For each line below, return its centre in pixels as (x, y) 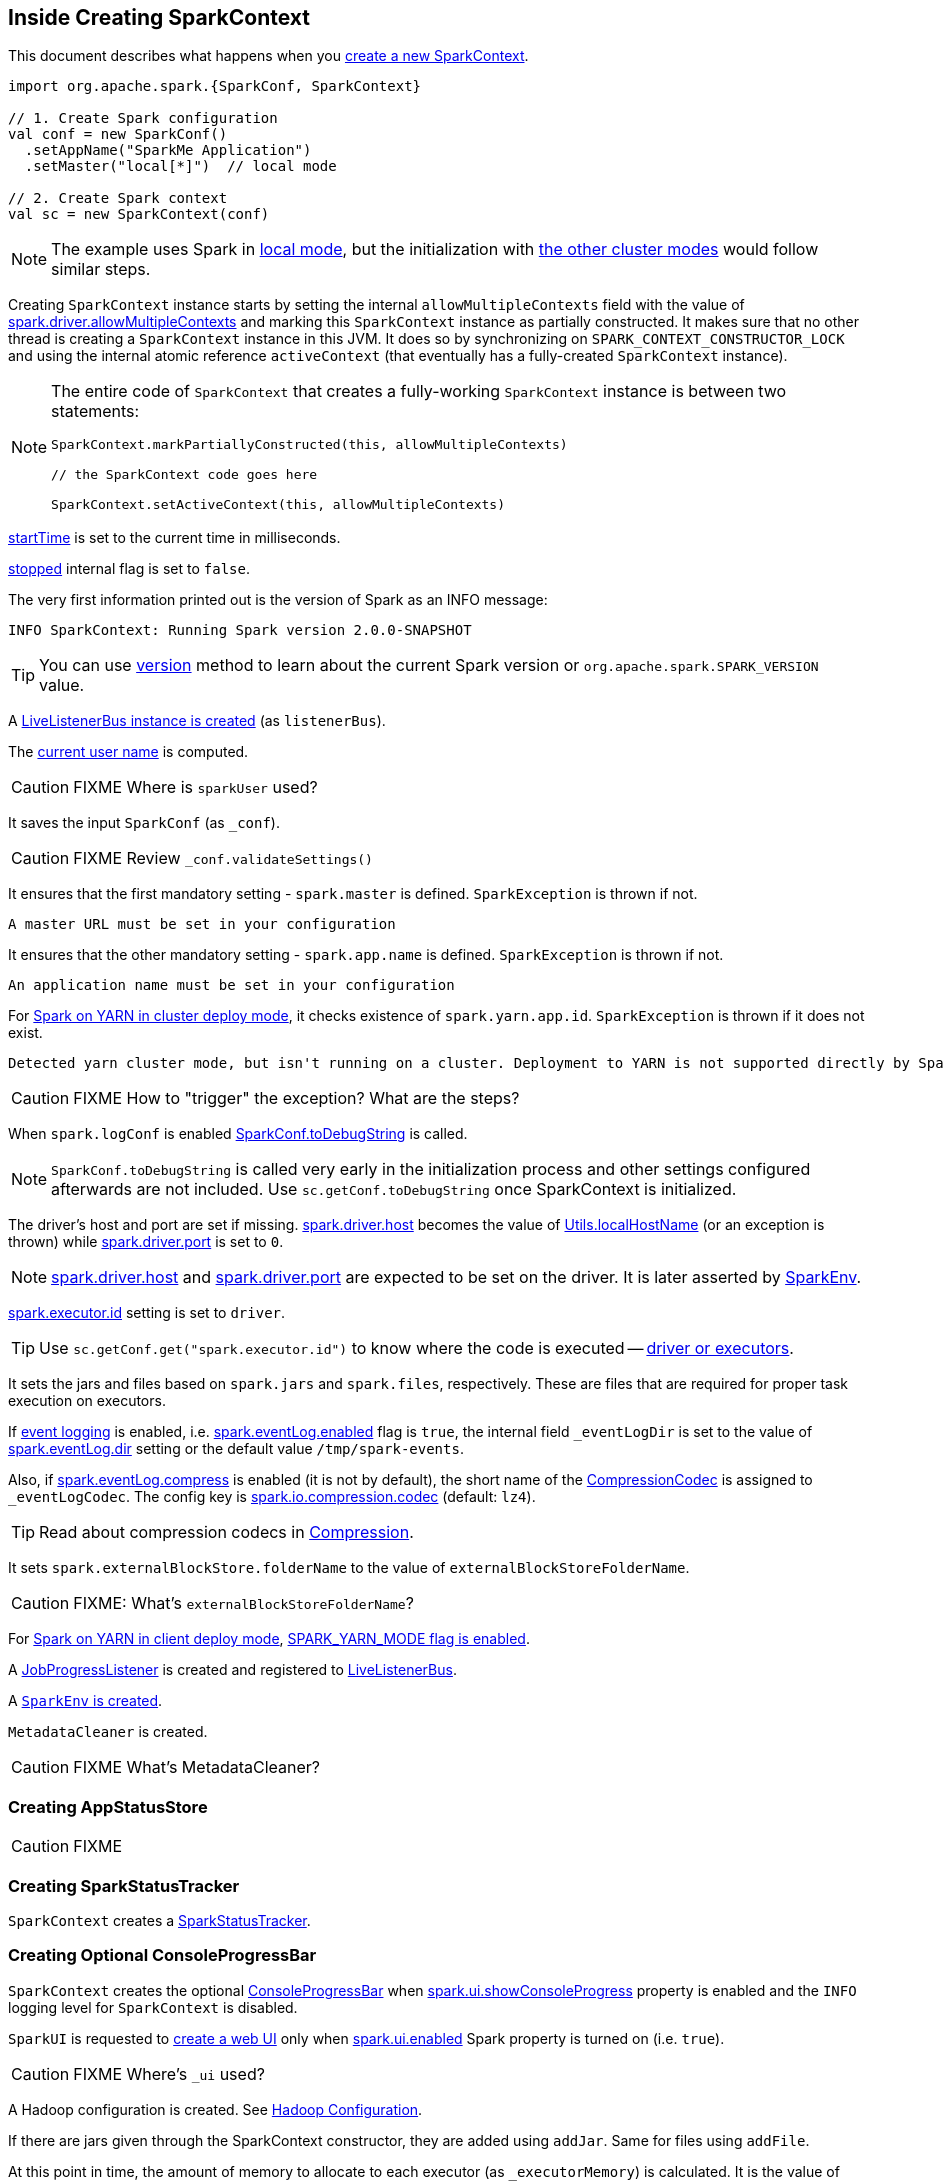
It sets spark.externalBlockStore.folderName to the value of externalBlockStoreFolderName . (349, 1568)
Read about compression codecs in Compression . (226, 1532)
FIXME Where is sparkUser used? (195, 787)
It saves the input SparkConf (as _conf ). (144, 823)
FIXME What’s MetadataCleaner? (197, 1767)
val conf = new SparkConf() (118, 134)
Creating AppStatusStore (108, 1806)
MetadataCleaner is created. (108, 1732)
